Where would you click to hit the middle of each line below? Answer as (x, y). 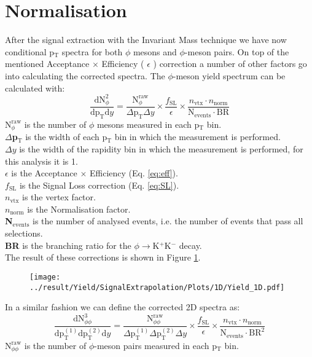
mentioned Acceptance (47, 64)
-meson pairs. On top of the (237, 51)
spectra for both (92, 51)
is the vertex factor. (59, 197)
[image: (45, 277)
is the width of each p (66, 137)
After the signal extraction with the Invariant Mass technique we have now (146, 40)
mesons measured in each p (148, 124)
